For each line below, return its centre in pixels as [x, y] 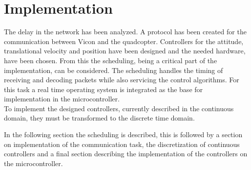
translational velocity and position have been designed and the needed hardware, [125, 51]
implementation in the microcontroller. [62, 99]
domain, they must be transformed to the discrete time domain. [99, 118]
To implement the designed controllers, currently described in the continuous [119, 108]
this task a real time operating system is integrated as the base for [104, 89]
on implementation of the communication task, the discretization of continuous [122, 144]
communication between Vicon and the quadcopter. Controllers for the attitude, [124, 41]
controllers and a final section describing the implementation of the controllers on [126, 154]
